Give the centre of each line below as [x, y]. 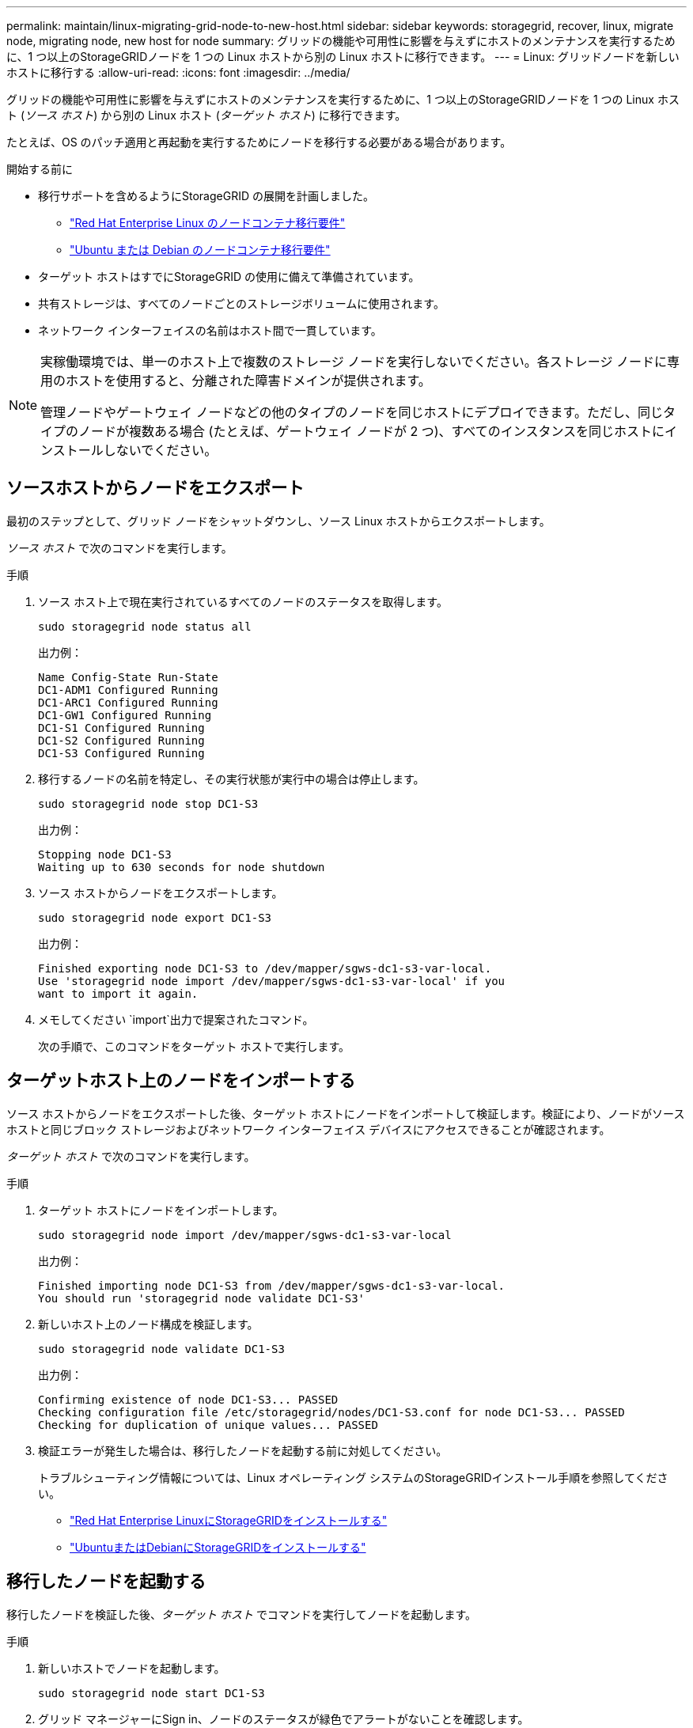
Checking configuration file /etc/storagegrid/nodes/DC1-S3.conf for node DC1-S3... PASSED [331, 1412]
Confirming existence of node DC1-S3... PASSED [188, 1399]
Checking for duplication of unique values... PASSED [208, 1425]
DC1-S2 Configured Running [121, 740]
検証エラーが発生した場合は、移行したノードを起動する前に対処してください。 [243, 1450]
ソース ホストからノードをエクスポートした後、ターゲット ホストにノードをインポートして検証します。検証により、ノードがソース [346, 1113]
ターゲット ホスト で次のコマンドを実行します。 [131, 1156]
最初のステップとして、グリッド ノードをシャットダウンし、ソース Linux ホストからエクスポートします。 [278, 521]
